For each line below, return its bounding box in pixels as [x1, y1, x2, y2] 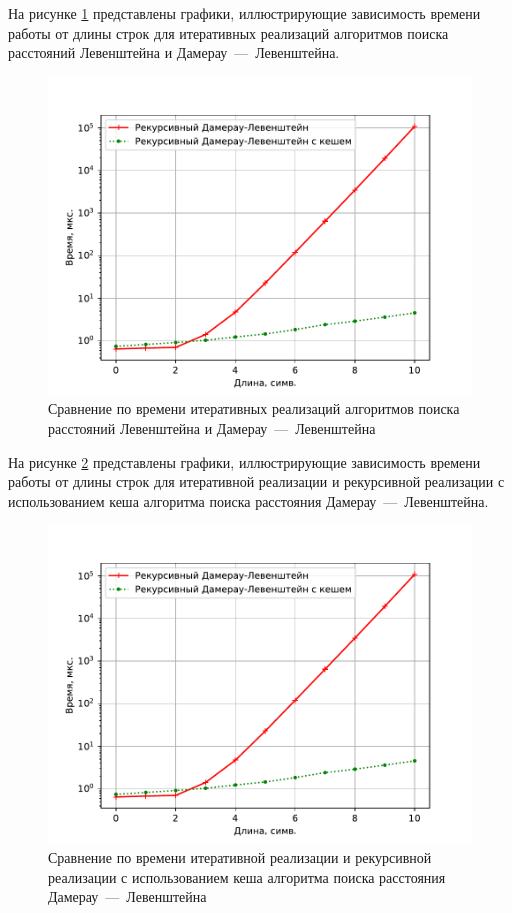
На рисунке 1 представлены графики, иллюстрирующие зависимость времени [8, 3, 481, 23]
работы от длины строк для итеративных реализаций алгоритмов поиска [8, 22, 449, 43]
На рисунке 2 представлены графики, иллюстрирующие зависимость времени [8, 451, 481, 472]
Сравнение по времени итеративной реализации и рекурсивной [48, 846, 432, 867]
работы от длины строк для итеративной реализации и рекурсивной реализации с [8, 471, 505, 492]
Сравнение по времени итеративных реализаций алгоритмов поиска [48, 398, 460, 419]
